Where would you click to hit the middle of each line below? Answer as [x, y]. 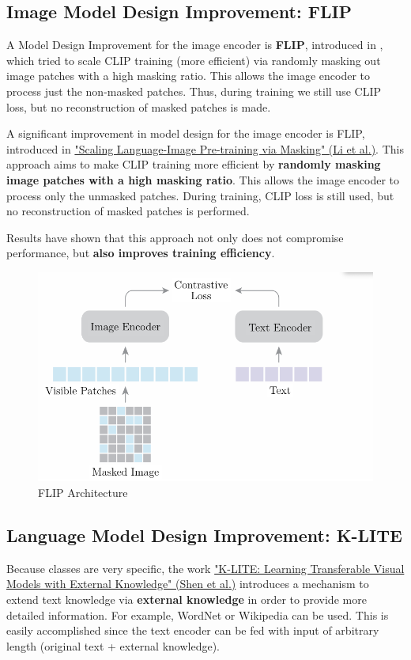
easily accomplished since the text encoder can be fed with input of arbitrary [193, 630]
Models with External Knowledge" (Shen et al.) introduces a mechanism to [188, 584]
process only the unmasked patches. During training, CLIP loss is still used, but [200, 195]
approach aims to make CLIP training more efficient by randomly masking [194, 164]
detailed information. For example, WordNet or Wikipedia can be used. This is [198, 614]
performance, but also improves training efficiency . [141, 253]
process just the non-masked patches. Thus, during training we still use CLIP [194, 91]
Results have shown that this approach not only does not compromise [175, 237]
